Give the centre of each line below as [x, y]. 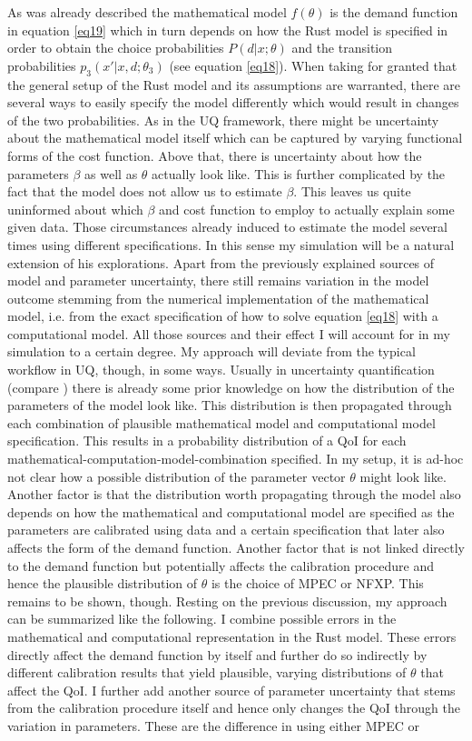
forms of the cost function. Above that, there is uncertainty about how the [215, 155]
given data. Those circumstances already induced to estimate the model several [228, 227]
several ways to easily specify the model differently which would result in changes [233, 102]
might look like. [403, 476]
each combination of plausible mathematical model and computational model [221, 422]
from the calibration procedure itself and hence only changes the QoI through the [234, 708]
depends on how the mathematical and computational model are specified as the [231, 511]
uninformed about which [75, 209]
